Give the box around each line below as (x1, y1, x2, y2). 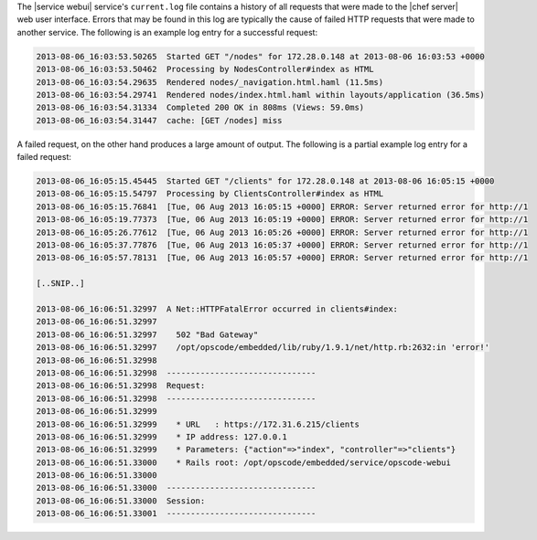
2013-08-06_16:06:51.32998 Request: (36, 380, 206, 391)
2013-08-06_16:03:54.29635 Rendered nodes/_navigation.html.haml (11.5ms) (36, 77, 384, 87)
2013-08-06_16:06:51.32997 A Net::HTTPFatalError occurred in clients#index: (36, 303, 398, 314)
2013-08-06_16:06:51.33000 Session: (36, 495, 206, 506)
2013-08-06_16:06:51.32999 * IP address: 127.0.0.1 (36, 431, 287, 442)
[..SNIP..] (36, 279, 85, 289)
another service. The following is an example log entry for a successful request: (16, 26, 318, 37)
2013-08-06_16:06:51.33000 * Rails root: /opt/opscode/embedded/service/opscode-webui (36, 457, 452, 468)
